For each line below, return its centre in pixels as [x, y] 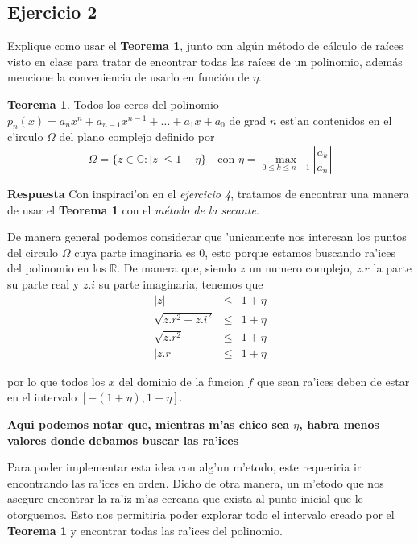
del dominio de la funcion [181, 381]
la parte [393, 268]
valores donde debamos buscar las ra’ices [123, 440]
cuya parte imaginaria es [135, 252]
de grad [248, 120]
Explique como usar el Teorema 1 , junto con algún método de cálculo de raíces [205, 46]
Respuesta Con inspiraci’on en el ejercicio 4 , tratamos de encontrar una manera [208, 193]
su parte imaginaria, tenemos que [181, 283]
